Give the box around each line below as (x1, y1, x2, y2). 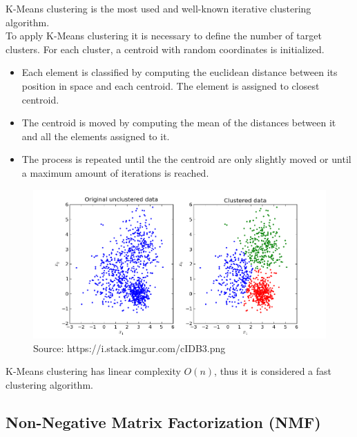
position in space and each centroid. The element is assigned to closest (21, 78, 320, 93)
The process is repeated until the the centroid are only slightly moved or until (21, 152, 351, 166)
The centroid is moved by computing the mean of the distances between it (21, 115, 336, 130)
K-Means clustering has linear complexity (6, 364, 181, 378)
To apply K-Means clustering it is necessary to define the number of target (6, 28, 322, 43)
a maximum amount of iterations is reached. (21, 165, 209, 179)
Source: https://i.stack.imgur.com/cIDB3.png (33, 340, 226, 355)
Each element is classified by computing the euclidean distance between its (21, 65, 338, 79)
